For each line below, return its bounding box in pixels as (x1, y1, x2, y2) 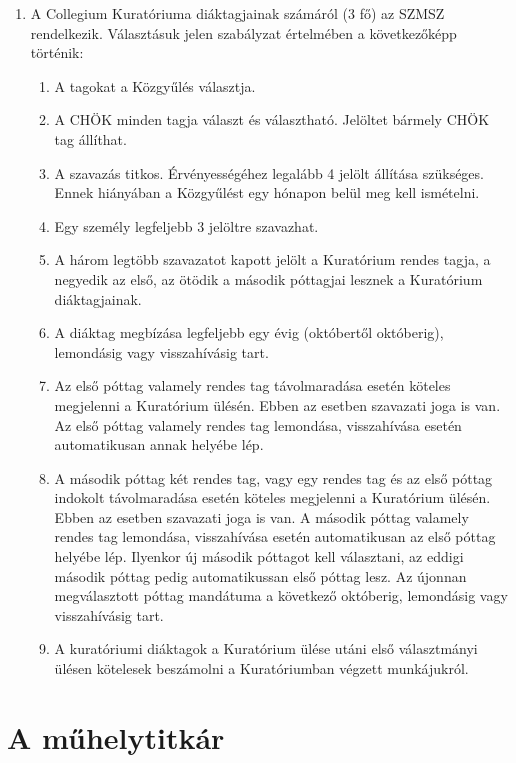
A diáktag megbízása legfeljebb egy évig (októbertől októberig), (54, 322, 444, 343)
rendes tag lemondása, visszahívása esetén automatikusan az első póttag (54, 526, 496, 547)
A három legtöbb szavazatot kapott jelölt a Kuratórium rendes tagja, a (54, 249, 491, 270)
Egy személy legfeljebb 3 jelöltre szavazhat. (54, 215, 319, 236)
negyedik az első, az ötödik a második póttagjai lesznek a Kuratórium (54, 268, 483, 289)
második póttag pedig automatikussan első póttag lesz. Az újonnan (54, 565, 467, 586)
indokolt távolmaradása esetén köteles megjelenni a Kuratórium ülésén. (54, 487, 491, 508)
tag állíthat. (54, 128, 127, 149)
